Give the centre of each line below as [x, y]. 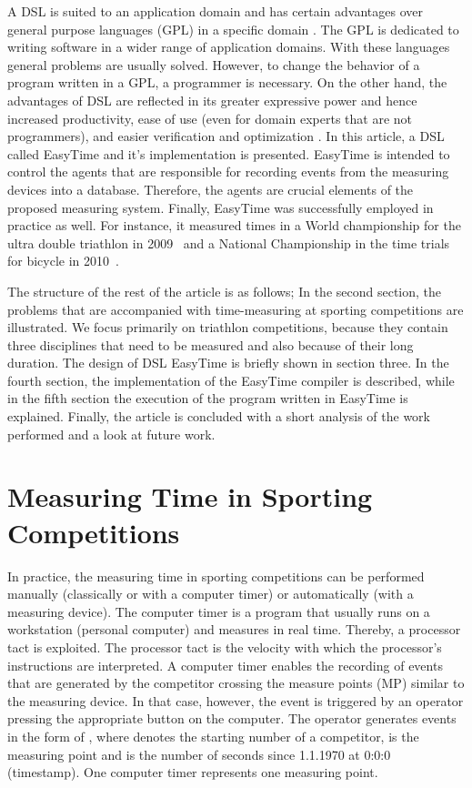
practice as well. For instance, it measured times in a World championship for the [234, 225]
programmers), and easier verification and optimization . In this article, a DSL [226, 136]
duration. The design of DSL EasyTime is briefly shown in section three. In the [228, 363]
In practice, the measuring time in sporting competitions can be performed [216, 576]
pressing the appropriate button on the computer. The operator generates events [232, 718]
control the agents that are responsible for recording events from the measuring [228, 172]
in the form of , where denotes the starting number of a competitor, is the [213, 736]
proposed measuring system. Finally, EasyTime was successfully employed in [221, 207]
